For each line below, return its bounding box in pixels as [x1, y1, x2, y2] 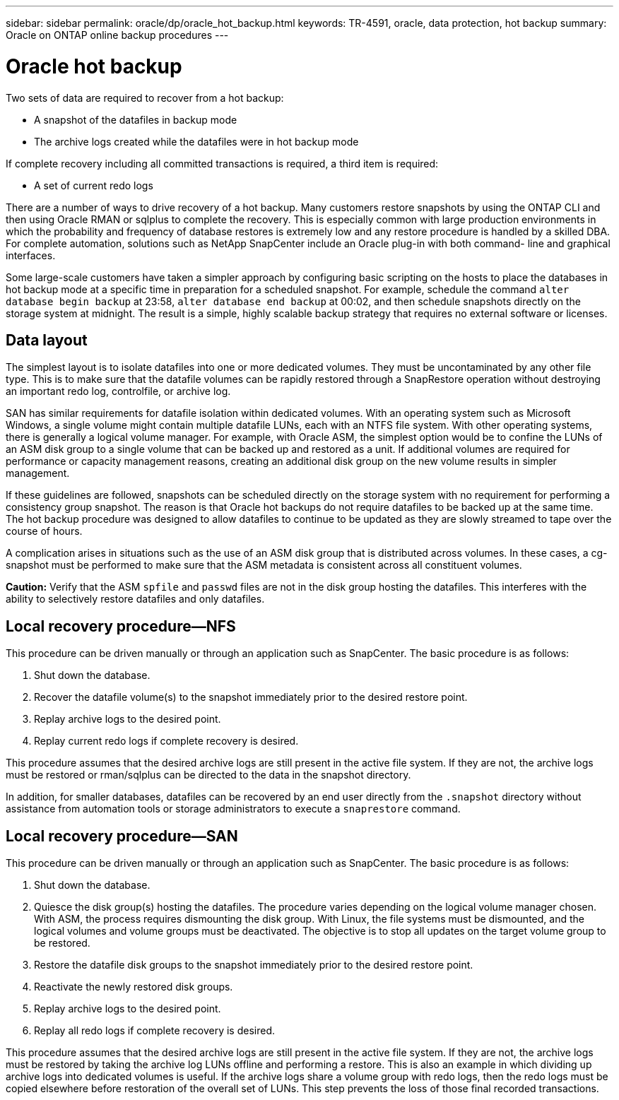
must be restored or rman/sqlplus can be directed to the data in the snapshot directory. [6, 769, 411, 781]
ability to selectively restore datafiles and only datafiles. [6, 593, 265, 605]
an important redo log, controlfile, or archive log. [6, 385, 231, 398]
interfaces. [6, 249, 56, 261]
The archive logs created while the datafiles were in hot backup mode [34, 135, 359, 148]
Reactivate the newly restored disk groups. [34, 981, 233, 993]
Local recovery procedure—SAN [6, 827, 238, 845]
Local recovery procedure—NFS [6, 617, 236, 635]
